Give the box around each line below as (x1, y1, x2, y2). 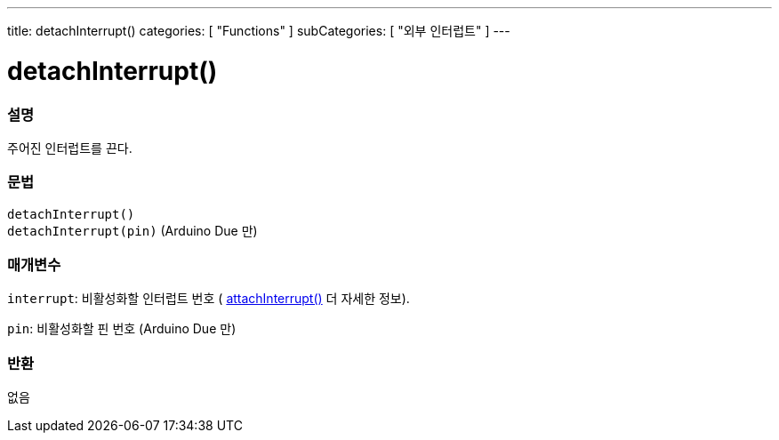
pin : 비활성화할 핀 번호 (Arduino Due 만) (7, 321, 237, 337)
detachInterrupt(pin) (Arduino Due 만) (7, 222, 258, 238)
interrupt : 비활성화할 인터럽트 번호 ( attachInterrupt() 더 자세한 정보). (7, 291, 410, 307)
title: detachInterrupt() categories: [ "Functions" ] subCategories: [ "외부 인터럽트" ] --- (7, 23, 510, 38)
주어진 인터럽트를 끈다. (7, 140, 133, 156)
